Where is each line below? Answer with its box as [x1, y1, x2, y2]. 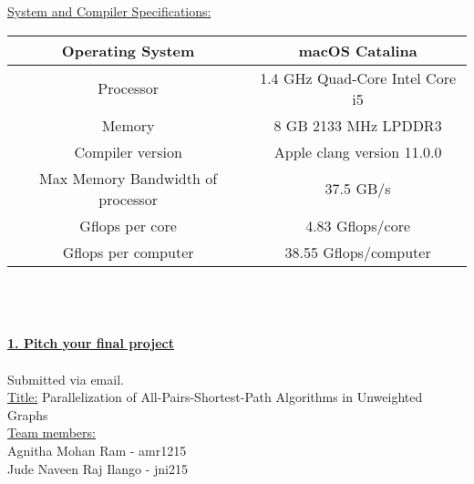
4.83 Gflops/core [305, 214, 411, 236]
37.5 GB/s [325, 178, 391, 200]
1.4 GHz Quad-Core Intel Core [260, 67, 457, 88]
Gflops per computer [62, 241, 194, 263]
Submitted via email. [7, 369, 124, 388]
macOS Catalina [298, 39, 417, 61]
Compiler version [74, 140, 182, 162]
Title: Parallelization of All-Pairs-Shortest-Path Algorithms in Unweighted [7, 387, 423, 407]
